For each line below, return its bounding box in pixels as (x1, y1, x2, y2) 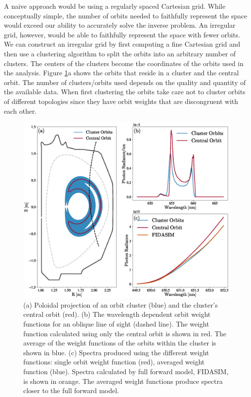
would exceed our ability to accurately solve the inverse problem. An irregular (4, 20, 235, 30)
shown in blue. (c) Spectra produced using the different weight (23, 347, 209, 357)
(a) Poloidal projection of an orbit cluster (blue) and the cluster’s (23, 299, 218, 310)
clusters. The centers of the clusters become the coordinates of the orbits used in (4, 58, 244, 68)
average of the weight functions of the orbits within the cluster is (23, 338, 217, 348)
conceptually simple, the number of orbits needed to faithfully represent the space (4, 10, 247, 20)
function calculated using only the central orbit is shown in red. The (23, 328, 227, 338)
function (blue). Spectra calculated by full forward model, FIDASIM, (23, 366, 229, 376)
